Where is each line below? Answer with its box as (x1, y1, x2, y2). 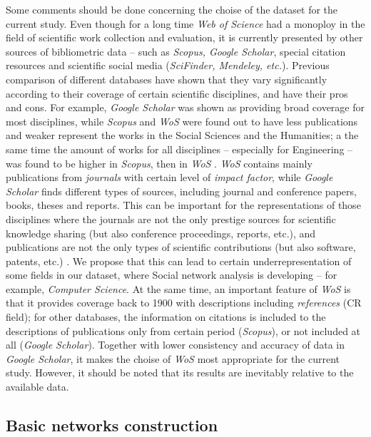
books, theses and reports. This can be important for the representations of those (6, 197, 361, 212)
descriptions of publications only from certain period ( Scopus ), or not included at (6, 323, 361, 338)
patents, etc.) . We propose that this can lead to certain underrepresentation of (6, 253, 352, 268)
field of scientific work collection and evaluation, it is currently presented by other (6, 30, 363, 45)
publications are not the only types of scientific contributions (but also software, (6, 240, 356, 255)
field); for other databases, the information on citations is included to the (6, 309, 326, 324)
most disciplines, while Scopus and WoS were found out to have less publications (6, 113, 358, 128)
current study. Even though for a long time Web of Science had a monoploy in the (6, 16, 365, 31)
